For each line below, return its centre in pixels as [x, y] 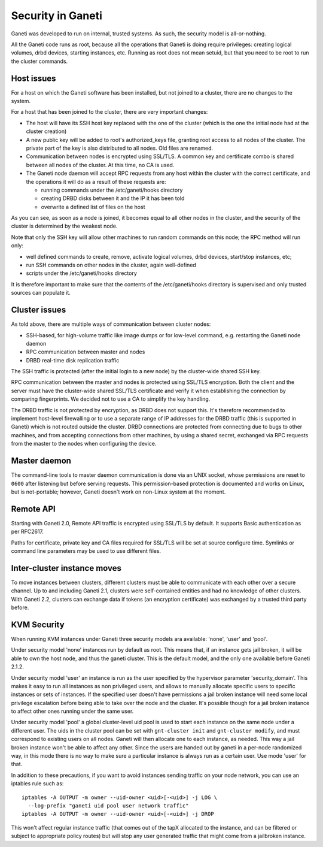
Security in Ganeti [57, 16]
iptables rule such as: [37, 784]
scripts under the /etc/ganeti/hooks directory [82, 273]
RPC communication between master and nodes [86, 352]
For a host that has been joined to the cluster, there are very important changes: [109, 112]
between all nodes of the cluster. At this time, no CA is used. [100, 165]
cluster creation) [46, 131]
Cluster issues [39, 310]
